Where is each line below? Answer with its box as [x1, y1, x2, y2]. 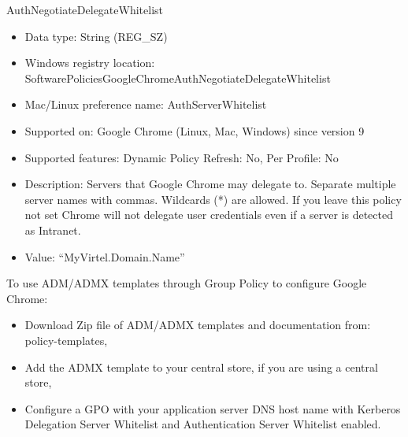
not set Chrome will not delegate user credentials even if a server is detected [24, 206, 393, 223]
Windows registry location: [24, 54, 155, 71]
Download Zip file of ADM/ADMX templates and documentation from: [24, 317, 371, 333]
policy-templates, [24, 331, 108, 348]
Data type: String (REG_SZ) [24, 28, 168, 44]
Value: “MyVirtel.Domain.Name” [24, 248, 185, 265]
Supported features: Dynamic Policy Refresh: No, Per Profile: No [24, 149, 339, 165]
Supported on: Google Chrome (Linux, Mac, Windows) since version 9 [24, 122, 365, 139]
